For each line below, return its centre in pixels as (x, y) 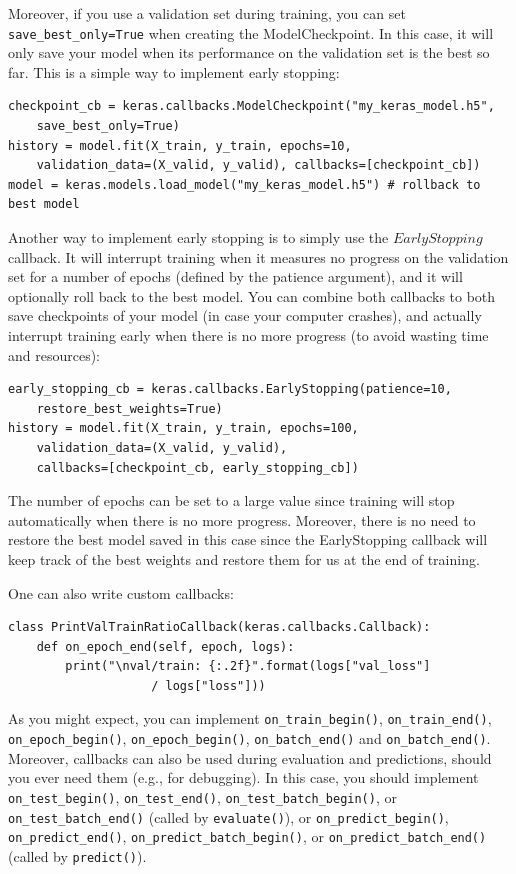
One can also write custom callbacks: (121, 592)
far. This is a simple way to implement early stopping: (174, 71)
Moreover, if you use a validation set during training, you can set (207, 13)
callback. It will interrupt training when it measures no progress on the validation (258, 256)
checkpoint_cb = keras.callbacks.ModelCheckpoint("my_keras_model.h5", (251, 106)
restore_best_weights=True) (129, 408)
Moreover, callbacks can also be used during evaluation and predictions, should (250, 757)
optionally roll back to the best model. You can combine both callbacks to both (252, 295)
